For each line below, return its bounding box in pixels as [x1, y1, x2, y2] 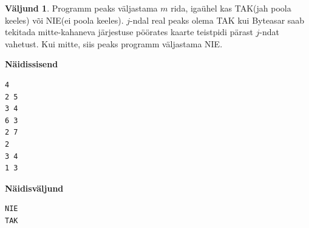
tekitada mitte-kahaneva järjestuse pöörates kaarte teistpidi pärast [5, 25, 253, 38]
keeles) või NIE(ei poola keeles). [5, 13, 124, 26]
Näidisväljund [5, 181, 64, 194]
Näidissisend [5, 58, 58, 70]
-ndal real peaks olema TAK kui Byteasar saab [129, 13, 305, 26]
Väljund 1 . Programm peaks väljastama [5, 2, 158, 14]
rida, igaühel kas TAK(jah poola [171, 2, 291, 14]
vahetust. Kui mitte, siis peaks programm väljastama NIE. [5, 37, 223, 50]
